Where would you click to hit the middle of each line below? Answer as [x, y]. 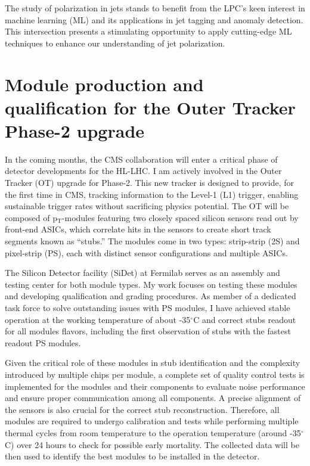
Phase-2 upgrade [75, 130]
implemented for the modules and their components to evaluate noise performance [155, 386]
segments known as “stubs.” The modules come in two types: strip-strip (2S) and [152, 241]
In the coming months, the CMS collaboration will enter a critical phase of [141, 159]
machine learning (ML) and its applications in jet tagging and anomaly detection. [154, 19]
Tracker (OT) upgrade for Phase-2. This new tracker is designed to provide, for [149, 183]
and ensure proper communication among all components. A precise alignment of [153, 398]
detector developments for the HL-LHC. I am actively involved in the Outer [143, 171]
